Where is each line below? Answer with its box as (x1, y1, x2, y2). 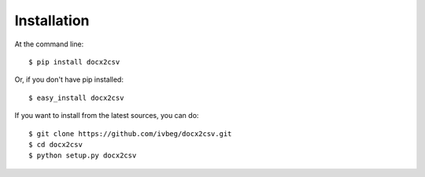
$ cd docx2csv (28, 140, 83, 149)
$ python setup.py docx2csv (28, 151, 137, 160)
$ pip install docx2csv (28, 57, 120, 66)
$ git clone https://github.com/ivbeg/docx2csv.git (28, 129, 232, 138)
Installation (14, 12, 90, 29)
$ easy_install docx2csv (28, 93, 124, 102)
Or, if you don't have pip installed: (14, 75, 124, 84)
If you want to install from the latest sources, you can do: (14, 111, 199, 120)
